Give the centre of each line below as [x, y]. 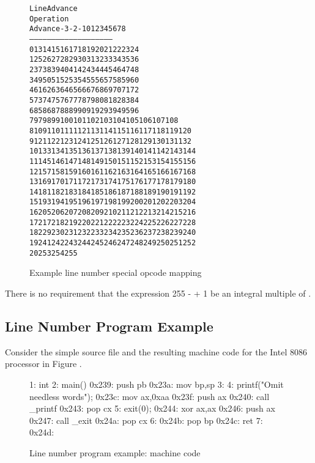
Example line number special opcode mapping [116, 272]
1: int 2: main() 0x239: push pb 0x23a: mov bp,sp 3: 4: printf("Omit [157, 384]
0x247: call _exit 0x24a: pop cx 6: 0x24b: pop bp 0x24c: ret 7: [146, 420]
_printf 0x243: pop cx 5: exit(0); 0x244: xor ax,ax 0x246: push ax [152, 408]
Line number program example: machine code [115, 452]
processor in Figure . [43, 364]
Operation [49, 19]
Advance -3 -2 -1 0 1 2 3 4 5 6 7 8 [78, 29]
